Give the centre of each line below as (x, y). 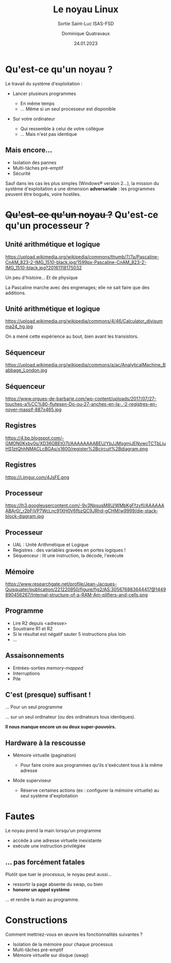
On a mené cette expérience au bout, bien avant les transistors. (72, 336)
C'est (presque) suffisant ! (48, 695)
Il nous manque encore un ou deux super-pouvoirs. (61, 727)
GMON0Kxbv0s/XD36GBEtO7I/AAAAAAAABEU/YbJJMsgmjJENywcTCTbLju (86, 443)
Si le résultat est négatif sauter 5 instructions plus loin (69, 634)
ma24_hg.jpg (19, 327)
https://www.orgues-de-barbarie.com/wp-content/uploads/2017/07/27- (81, 398)
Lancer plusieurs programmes (44, 94)
